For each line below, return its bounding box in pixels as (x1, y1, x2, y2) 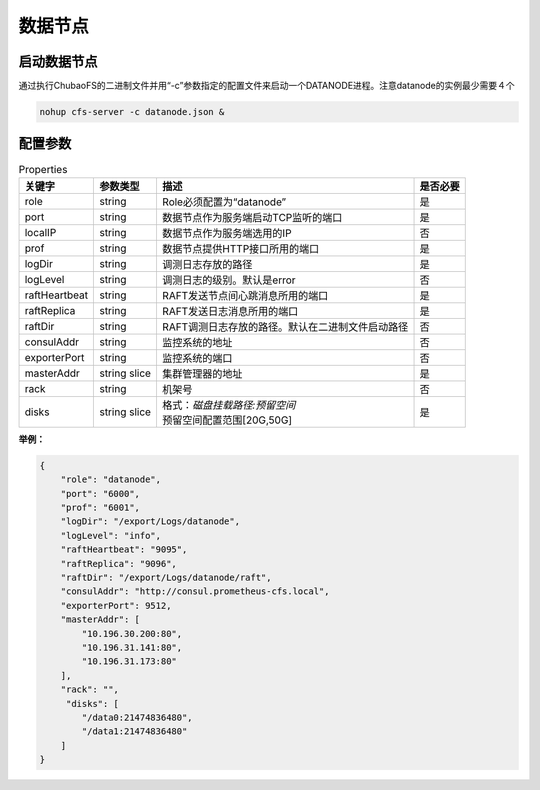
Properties (18, 162, 68, 176)
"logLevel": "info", (60, 530, 162, 541)
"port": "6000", (60, 488, 140, 499)
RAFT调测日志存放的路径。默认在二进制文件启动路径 (161, 320, 409, 334)
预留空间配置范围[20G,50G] (161, 413, 293, 427)
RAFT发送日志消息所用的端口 (161, 304, 299, 318)
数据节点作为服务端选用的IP (161, 226, 292, 240)
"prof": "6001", (60, 502, 140, 514)
